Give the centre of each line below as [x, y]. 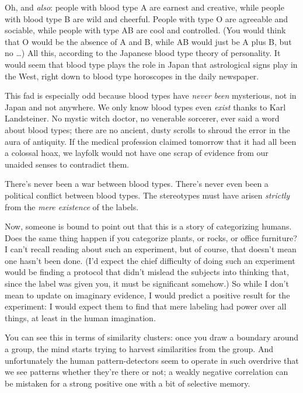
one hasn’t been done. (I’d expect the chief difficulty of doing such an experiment [150, 260]
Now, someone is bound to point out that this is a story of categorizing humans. [148, 226]
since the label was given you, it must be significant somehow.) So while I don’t [147, 284]
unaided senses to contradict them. [67, 164]
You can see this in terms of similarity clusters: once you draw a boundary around [152, 337]
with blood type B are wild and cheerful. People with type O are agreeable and [147, 18]
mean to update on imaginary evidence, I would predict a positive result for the [147, 295]
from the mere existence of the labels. [72, 206]
